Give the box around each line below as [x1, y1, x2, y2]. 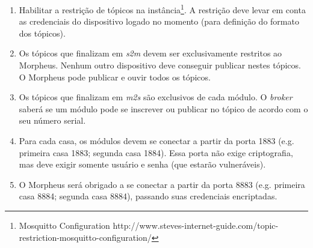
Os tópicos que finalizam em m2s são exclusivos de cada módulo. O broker [19, 91, 293, 103]
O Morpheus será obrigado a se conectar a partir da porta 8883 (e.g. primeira [19, 178, 305, 190]
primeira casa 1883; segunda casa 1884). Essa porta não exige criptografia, [19, 146, 293, 159]
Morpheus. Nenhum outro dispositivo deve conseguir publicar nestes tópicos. [19, 59, 301, 71]
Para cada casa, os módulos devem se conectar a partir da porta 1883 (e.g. [19, 135, 294, 147]
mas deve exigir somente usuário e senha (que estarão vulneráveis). [19, 158, 266, 171]
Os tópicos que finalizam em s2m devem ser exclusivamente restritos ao [19, 47, 282, 59]
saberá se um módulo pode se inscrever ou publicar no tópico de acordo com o [19, 102, 308, 115]
